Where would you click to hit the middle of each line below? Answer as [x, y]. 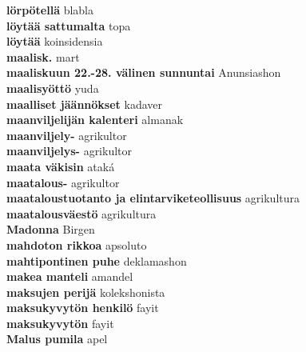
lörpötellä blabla [50, 10]
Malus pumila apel [57, 339]
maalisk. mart [43, 56]
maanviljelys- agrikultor [70, 151]
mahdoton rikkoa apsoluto [77, 244]
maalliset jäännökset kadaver [84, 104]
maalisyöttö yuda [53, 88]
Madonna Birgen [51, 229]
